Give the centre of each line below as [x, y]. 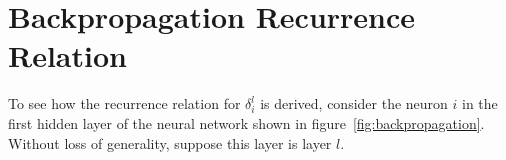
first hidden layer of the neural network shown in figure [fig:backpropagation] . [246, 122]
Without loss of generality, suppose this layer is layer [170, 142]
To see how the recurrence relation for [124, 103]
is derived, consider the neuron [354, 103]
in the [480, 103]
